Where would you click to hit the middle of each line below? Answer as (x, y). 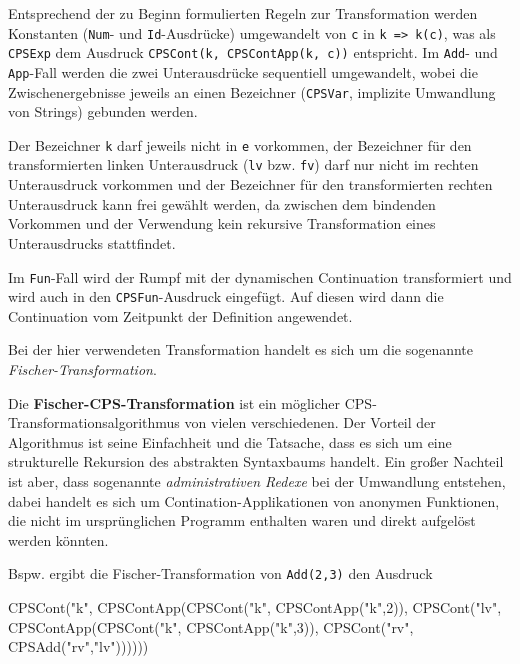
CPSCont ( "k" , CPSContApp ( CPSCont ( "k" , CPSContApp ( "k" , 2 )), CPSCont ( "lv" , (255, 607)
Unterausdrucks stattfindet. (92, 242)
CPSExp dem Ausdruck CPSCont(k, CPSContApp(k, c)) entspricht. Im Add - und (253, 52)
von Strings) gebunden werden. (103, 111)
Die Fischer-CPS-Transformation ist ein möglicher (174, 402)
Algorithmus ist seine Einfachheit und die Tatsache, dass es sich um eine (230, 441)
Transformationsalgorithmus (94, 422)
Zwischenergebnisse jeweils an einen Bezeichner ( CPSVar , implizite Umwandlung (252, 91)
